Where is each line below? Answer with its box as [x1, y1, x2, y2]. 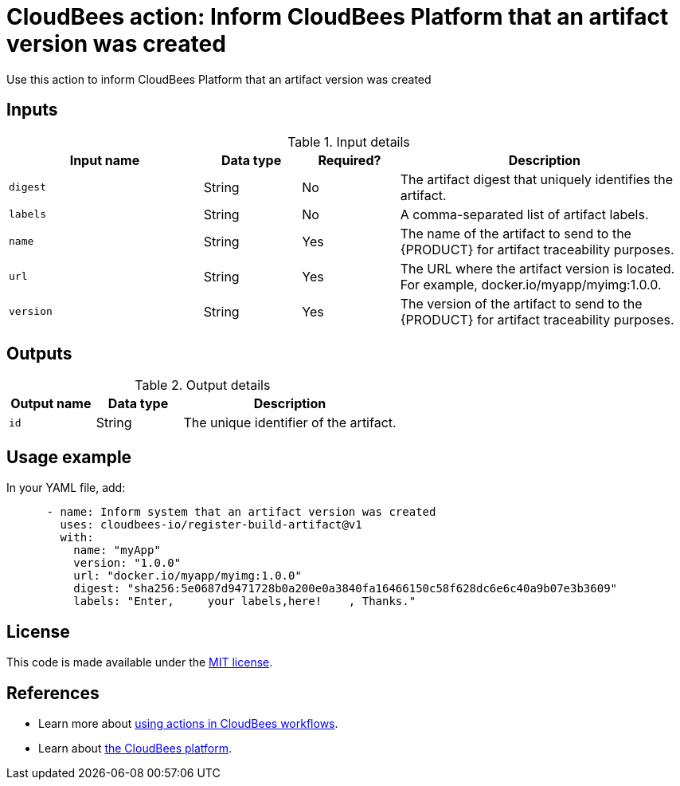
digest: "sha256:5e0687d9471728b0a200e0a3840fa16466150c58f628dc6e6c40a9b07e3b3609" [73, 582, 618, 595]
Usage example [6, 446, 132, 467]
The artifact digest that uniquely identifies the [400, 171, 674, 187]
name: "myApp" [73, 544, 161, 557]
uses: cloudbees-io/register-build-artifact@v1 [60, 518, 362, 532]
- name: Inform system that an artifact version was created [46, 505, 436, 519]
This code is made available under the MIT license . [6, 655, 273, 670]
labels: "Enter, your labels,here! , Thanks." [73, 595, 416, 608]
